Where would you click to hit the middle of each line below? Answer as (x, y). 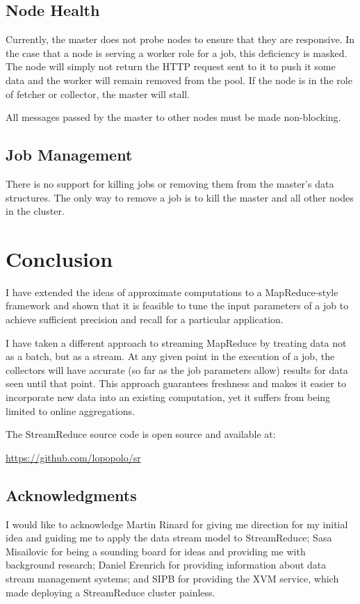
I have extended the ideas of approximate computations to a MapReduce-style (172, 292)
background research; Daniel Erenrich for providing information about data (166, 565)
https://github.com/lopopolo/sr (73, 457)
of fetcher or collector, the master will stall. (98, 93)
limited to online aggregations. (71, 410)
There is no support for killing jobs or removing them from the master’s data (170, 183)
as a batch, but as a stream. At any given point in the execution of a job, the (170, 356)
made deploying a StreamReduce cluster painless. (111, 592)
